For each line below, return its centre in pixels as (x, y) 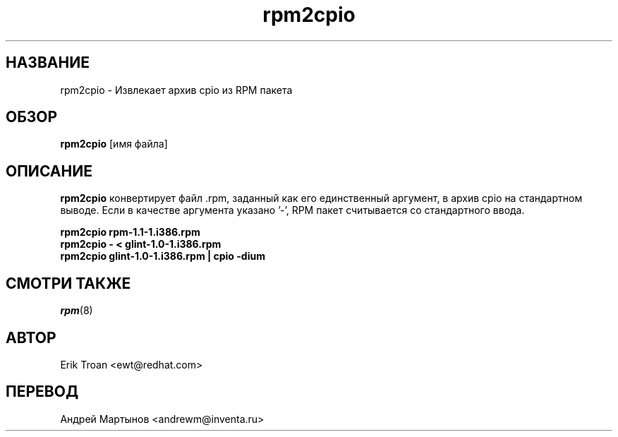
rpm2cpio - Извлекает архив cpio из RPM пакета (176, 90)
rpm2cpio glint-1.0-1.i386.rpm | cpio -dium (163, 256)
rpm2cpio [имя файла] (114, 144)
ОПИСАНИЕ (49, 171)
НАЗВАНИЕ (48, 63)
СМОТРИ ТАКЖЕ (68, 283)
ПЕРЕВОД (42, 392)
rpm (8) (77, 311)
